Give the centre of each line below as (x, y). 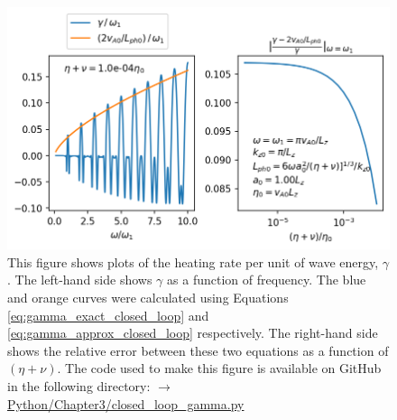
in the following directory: (79, 385)
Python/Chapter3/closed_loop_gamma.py (126, 403)
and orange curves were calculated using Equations (148, 298)
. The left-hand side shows (80, 280)
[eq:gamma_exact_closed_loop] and (108, 315)
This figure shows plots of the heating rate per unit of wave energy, (193, 261)
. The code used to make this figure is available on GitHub (219, 368)
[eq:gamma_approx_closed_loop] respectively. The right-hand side (193, 333)
